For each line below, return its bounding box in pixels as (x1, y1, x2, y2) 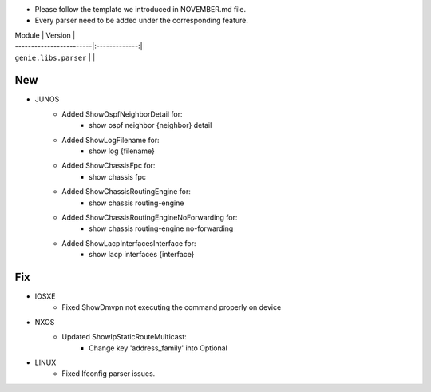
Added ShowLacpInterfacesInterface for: (61, 238, 196, 247)
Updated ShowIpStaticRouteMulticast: (61, 332, 187, 342)
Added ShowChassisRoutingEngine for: (61, 187, 192, 196)
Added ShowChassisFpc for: (61, 160, 156, 171)
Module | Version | (14, 30, 76, 40)
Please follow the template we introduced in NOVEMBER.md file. (34, 5, 247, 14)
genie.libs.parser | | (14, 53, 96, 62)
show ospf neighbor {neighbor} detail (89, 121, 212, 130)
